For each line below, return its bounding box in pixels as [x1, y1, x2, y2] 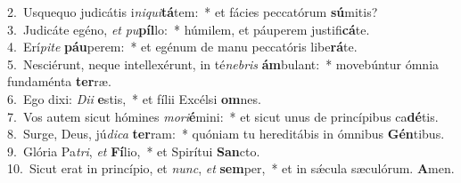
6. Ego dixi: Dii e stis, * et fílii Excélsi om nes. [7, 89, 261, 107]
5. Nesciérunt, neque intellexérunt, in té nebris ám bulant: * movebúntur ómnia [7, 54, 440, 73]
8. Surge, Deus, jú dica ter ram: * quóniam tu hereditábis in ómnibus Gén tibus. [7, 124, 445, 143]
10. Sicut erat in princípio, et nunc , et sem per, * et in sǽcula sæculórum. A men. [7, 159, 455, 178]
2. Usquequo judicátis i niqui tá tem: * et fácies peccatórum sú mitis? [7, 3, 378, 20]
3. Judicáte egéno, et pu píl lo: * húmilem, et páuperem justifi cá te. [7, 20, 370, 38]
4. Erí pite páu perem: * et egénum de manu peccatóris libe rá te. [7, 37, 358, 56]
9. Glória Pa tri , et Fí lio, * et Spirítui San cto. [7, 141, 260, 160]
